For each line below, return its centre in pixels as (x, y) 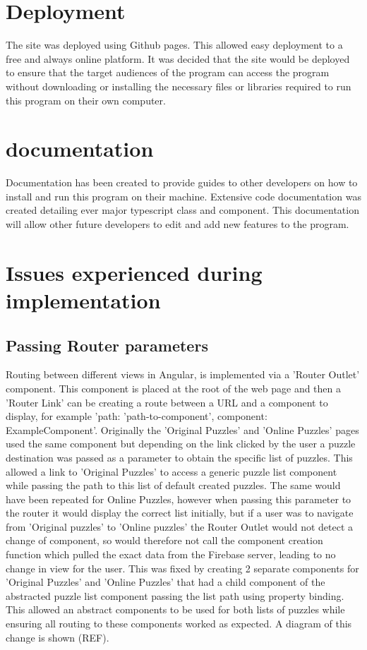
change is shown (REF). (58, 637)
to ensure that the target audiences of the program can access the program (168, 72)
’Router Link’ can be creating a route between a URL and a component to (167, 402)
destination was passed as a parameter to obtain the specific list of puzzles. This (179, 457)
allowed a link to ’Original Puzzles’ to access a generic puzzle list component (172, 471)
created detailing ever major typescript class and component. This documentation (182, 210)
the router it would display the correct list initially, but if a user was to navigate (180, 513)
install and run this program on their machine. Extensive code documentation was (183, 196)
